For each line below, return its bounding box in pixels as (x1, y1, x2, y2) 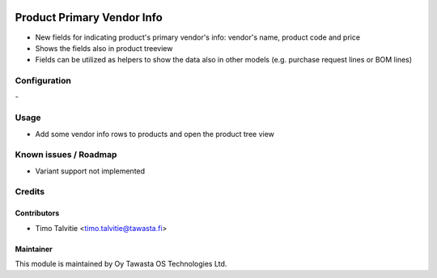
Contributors (15, 208, 60, 218)
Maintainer (15, 244, 53, 254)
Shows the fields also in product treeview (35, 43, 173, 53)
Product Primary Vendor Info (15, 11, 163, 24)
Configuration (15, 75, 72, 87)
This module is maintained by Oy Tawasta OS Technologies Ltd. (15, 259, 227, 269)
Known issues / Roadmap (15, 149, 117, 160)
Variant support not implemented (35, 166, 146, 176)
